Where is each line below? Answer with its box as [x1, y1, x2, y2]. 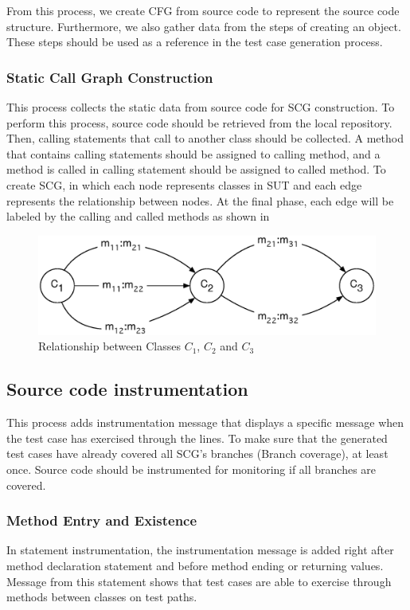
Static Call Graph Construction [6, 67, 213, 87]
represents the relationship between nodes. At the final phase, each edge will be [6, 192, 394, 209]
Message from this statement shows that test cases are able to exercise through [6, 573, 392, 589]
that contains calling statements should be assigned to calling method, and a [6, 145, 381, 162]
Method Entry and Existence [6, 510, 197, 530]
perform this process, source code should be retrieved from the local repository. [6, 114, 392, 131]
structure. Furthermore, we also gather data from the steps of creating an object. [6, 18, 401, 34]
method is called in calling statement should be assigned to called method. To [6, 161, 386, 178]
